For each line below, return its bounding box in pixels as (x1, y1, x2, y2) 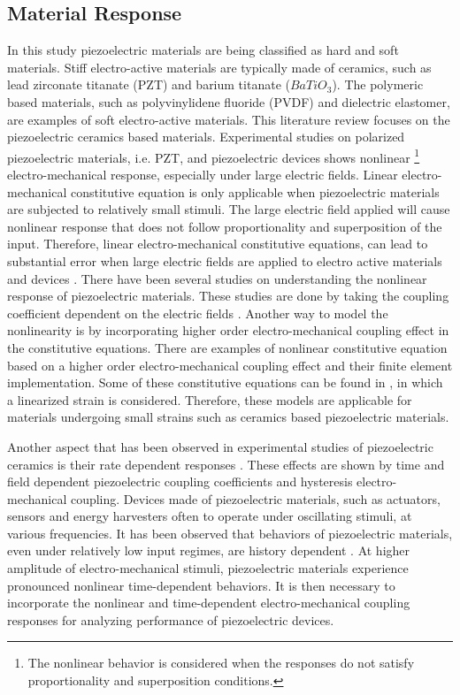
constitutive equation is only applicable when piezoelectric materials (70, 182, 440, 201)
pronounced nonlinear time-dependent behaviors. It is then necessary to (7, 576, 395, 594)
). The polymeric (332, 75, 424, 94)
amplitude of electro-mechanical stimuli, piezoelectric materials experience (7, 559, 409, 577)
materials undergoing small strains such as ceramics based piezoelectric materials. (7, 408, 449, 426)
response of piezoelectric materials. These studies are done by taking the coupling (7, 286, 449, 305)
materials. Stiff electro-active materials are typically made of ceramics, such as (7, 57, 432, 76)
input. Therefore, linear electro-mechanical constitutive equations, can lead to (7, 234, 428, 253)
